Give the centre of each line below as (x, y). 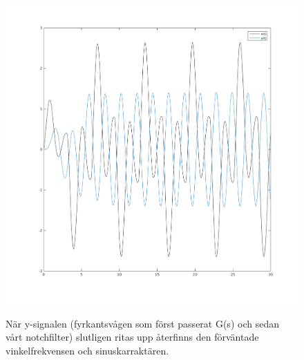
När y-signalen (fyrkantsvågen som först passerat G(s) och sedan (142, 323)
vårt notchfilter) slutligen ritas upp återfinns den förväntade (132, 337)
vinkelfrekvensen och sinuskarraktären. (87, 350)
